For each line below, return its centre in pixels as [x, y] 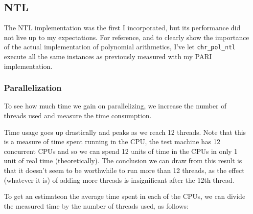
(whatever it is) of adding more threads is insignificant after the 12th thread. [119, 180]
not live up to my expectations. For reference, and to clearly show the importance [126, 37]
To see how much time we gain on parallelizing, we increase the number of [115, 106]
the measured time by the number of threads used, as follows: [96, 205]
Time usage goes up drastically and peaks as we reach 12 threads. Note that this [125, 132]
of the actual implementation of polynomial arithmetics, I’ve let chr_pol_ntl [120, 47]
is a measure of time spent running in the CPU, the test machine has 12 [112, 141]
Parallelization [33, 88]
